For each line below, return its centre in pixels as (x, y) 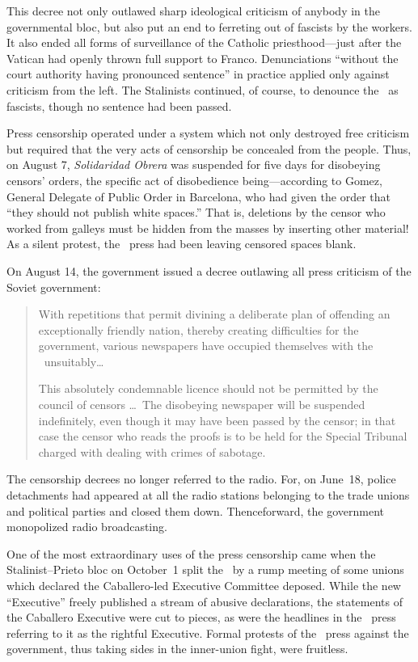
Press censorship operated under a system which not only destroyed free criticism (208, 133)
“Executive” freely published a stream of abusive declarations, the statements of (205, 601)
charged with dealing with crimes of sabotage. (152, 451)
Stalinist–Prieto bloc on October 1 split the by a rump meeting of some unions (205, 569)
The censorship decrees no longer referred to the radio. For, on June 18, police (201, 479)
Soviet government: (54, 287)
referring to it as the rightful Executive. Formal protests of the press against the (208, 632)
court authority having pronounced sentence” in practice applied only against (198, 74)
